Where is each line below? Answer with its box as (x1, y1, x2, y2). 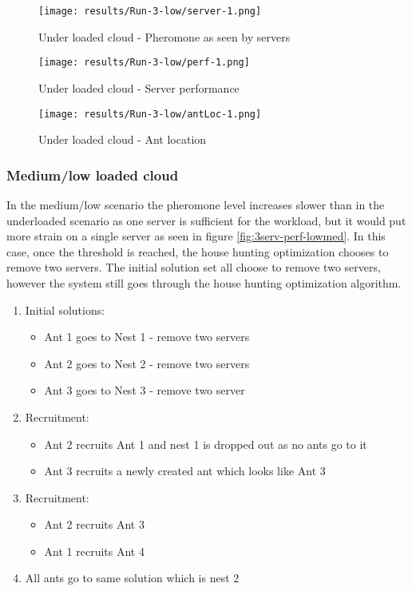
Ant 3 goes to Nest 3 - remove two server (44, 382, 245, 399)
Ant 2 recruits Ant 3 (44, 516, 145, 533)
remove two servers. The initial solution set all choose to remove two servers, (6, 259, 381, 276)
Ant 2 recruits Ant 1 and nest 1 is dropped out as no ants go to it (44, 435, 367, 452)
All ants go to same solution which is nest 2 (25, 569, 240, 586)
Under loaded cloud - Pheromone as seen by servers (38, 28, 291, 45)
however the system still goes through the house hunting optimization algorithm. (6, 274, 402, 291)
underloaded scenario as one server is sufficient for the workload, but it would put (6, 212, 406, 228)
